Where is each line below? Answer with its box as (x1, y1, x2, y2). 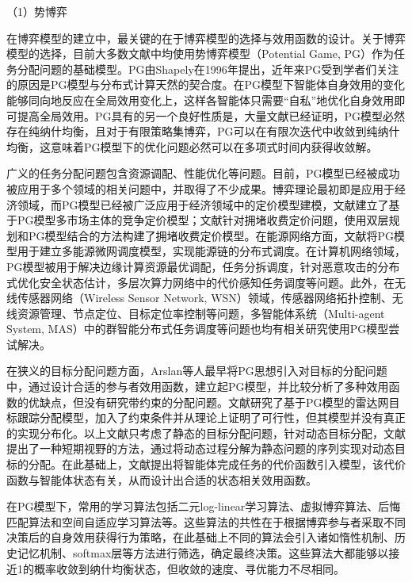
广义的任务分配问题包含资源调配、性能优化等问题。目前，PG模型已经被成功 (6, 165, 400, 182)
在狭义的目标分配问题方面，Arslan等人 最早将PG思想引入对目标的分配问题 (6, 362, 387, 379)
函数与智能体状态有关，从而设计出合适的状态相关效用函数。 (6, 471, 317, 488)
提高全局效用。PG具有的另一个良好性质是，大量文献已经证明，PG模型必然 (17, 107, 406, 124)
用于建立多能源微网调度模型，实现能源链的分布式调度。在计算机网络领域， (17, 243, 406, 259)
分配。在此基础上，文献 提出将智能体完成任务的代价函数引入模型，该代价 (28, 456, 406, 473)
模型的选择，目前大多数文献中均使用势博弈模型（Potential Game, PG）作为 (6, 45, 395, 62)
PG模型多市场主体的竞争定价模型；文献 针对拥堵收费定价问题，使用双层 (17, 212, 389, 228)
